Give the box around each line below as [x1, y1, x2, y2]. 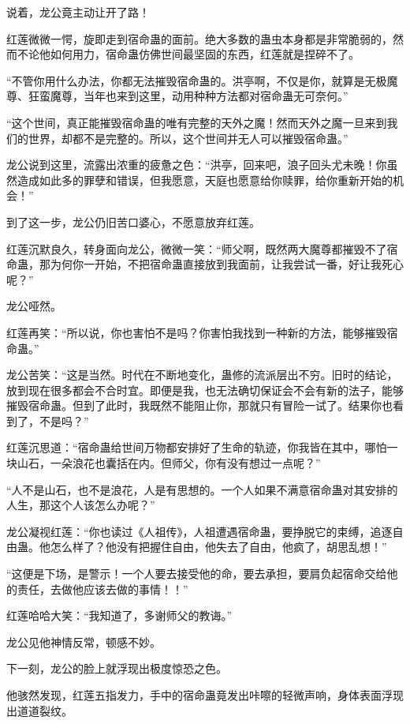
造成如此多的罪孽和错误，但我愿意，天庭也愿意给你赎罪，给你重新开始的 [17, 171, 393, 188]
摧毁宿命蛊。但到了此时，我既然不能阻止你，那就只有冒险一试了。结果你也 [6, 397, 393, 414]
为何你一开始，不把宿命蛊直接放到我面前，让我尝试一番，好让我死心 [50, 256, 404, 272]
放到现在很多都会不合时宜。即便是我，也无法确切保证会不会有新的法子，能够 [6, 381, 404, 398]
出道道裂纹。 [6, 702, 73, 718]
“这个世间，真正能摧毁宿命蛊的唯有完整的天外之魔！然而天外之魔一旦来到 [6, 114, 387, 130]
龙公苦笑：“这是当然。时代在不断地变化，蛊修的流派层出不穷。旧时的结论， [6, 366, 398, 383]
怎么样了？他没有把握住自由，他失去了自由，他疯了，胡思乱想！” [50, 538, 387, 555]
